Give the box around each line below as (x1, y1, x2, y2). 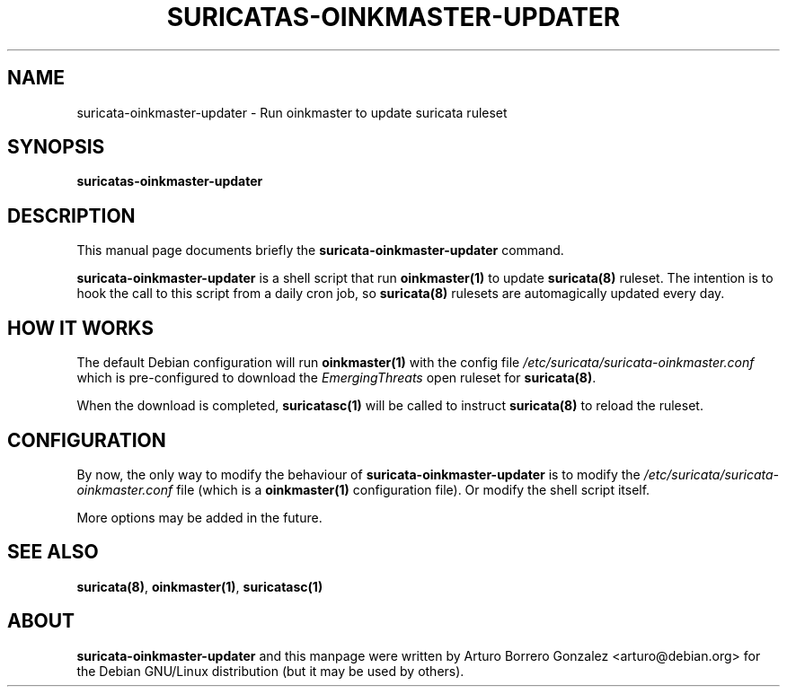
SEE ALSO (7, 540, 99, 564)
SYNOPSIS (7, 136, 105, 159)
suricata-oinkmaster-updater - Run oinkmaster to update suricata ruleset (76, 104, 508, 120)
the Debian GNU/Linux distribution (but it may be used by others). (76, 663, 464, 679)
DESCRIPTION (7, 204, 136, 227)
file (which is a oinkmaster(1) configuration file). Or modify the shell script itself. (176, 481, 650, 497)
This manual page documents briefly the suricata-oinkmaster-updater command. (76, 242, 564, 259)
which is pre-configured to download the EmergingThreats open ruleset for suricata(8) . (76, 370, 597, 386)
